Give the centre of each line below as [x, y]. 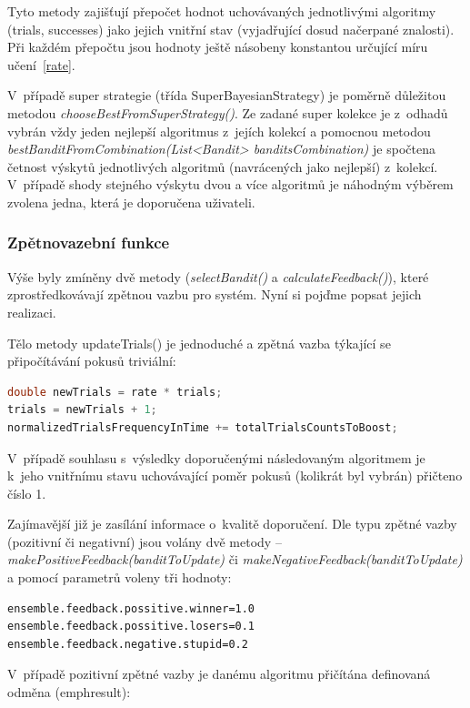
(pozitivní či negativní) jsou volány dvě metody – [145, 541]
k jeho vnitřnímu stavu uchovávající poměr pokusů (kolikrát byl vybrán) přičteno [235, 475]
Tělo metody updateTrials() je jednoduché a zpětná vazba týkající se [199, 343]
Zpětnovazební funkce [89, 243]
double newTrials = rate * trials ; [115, 392]
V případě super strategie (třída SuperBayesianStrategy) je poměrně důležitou [227, 95]
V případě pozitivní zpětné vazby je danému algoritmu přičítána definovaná [219, 674]
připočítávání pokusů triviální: [92, 361]
